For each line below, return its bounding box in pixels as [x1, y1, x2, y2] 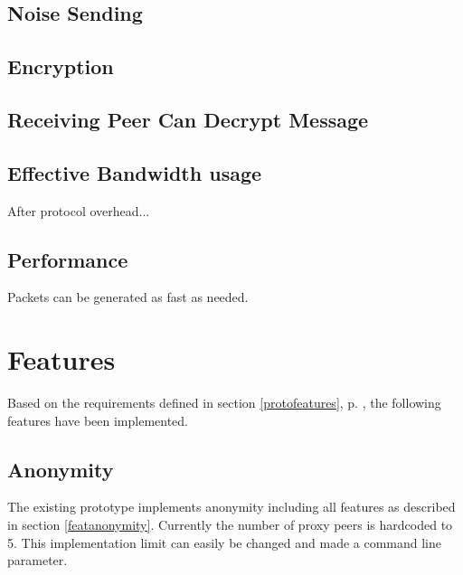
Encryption [7, 52, 114, 80]
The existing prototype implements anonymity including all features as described [7, 497, 456, 516]
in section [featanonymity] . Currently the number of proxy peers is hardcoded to [7, 515, 453, 534]
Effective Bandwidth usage [7, 158, 262, 186]
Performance [7, 245, 128, 273]
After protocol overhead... [7, 201, 150, 220]
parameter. [7, 551, 68, 570]
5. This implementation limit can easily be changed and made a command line [7, 533, 442, 551]
